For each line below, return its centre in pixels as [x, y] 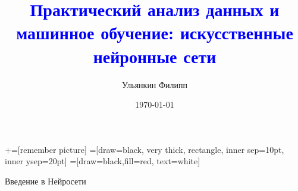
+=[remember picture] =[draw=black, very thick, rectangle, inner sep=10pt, [145, 149]
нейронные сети [155, 56]
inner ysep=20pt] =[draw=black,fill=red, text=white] [103, 161]
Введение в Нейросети [46, 181]
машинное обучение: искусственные [155, 32]
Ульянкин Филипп [155, 84]
